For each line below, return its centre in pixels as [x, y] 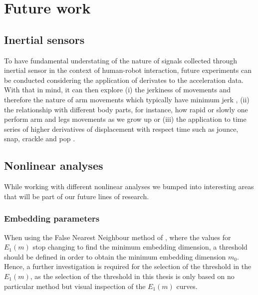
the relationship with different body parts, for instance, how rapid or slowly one [126, 109]
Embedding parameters [52, 218]
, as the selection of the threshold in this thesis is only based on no [132, 276]
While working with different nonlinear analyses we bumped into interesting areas [129, 186]
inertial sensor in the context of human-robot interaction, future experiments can [128, 70]
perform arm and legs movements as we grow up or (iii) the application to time [125, 119]
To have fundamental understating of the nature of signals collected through [121, 60]
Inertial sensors [44, 39]
